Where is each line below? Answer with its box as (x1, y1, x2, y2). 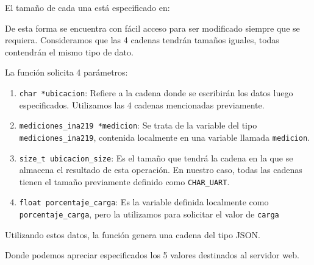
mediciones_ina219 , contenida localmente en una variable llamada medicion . (19, 130, 310, 143)
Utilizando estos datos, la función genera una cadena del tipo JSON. (5, 228, 260, 241)
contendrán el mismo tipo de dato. (5, 45, 134, 58)
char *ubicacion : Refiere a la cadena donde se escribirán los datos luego (19, 86, 293, 99)
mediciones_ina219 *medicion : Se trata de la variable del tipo (19, 119, 257, 132)
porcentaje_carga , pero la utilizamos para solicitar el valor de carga (19, 208, 279, 221)
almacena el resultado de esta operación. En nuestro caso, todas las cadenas (19, 163, 302, 176)
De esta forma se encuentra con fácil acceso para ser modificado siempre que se (5, 21, 300, 34)
